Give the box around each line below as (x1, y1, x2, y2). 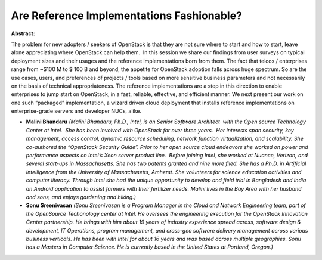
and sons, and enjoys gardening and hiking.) (26, 193, 137, 200)
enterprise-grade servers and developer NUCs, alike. (11, 107, 142, 114)
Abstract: (11, 30, 35, 37)
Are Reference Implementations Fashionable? (11, 9, 243, 22)
